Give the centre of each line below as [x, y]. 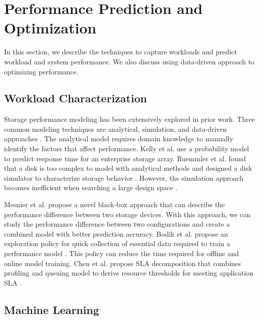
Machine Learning [52, 309]
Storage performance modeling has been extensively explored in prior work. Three [129, 119]
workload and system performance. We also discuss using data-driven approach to [129, 61]
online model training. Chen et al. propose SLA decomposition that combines [122, 263]
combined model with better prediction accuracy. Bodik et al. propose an [116, 233]
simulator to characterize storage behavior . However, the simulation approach [124, 177]
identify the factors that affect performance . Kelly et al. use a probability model [126, 149]
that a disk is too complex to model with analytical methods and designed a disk [128, 168]
